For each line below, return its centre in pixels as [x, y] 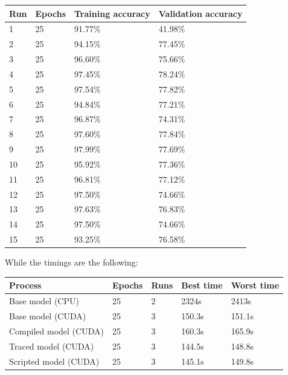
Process [25, 285]
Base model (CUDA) [48, 316]
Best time [202, 285]
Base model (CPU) [44, 301]
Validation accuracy [200, 13]
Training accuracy [112, 13]
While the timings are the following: [72, 262]
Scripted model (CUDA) [54, 361]
